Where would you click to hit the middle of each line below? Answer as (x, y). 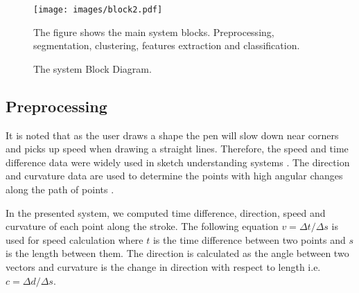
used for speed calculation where (75, 239)
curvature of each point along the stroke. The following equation (142, 226)
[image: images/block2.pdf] (98, 10)
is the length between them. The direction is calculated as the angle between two (177, 253)
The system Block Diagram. (93, 68)
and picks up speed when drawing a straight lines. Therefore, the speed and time (177, 149)
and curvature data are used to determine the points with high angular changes (174, 176)
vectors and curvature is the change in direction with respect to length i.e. (163, 266)
